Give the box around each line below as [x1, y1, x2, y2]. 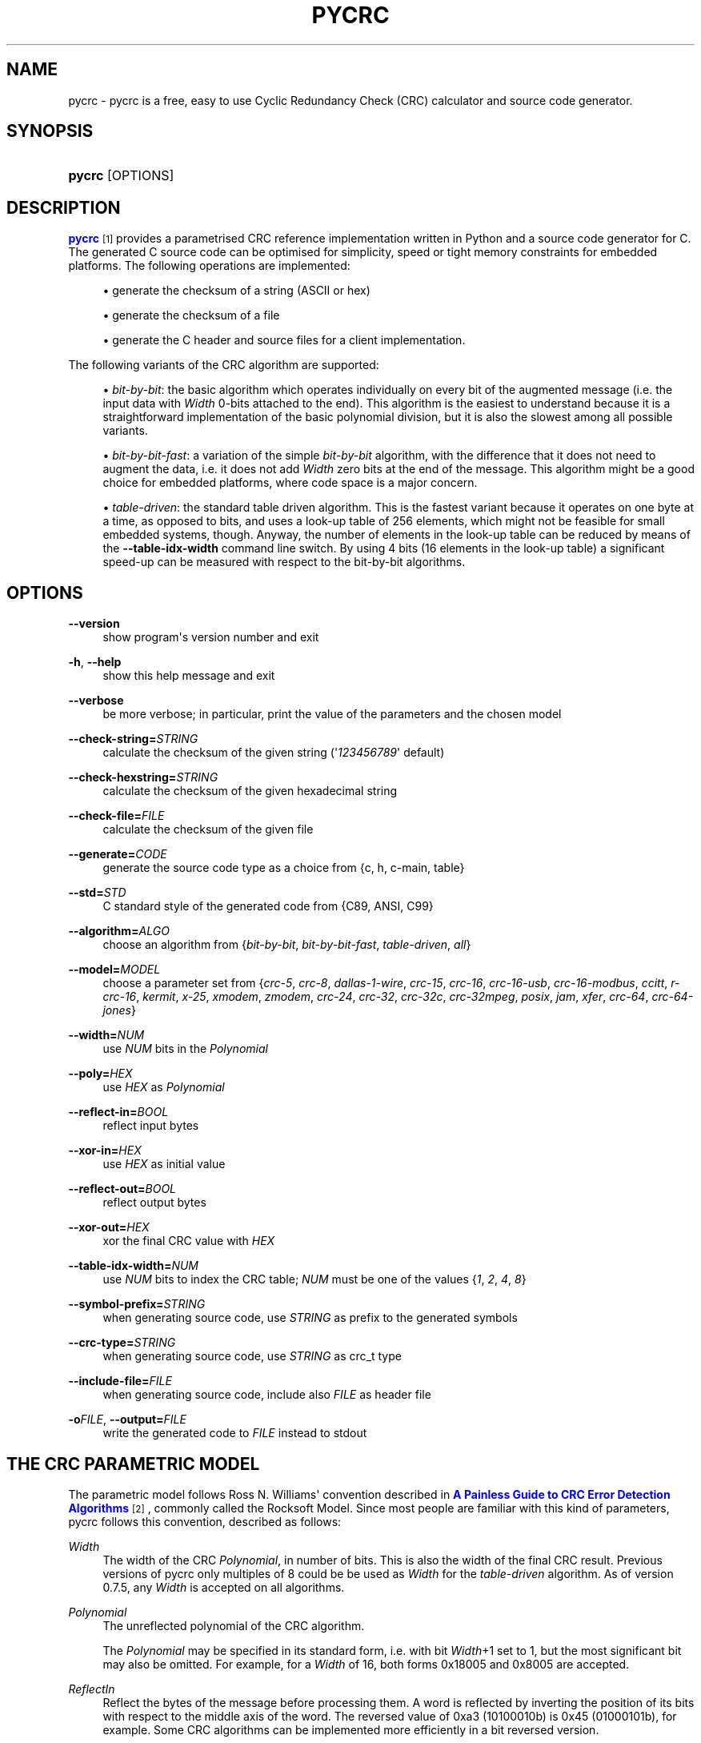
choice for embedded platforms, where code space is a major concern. [102, 476, 478, 490]
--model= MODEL [68, 962, 161, 977]
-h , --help [68, 655, 122, 669]
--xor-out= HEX [68, 1220, 150, 1235]
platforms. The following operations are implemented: [68, 259, 350, 273]
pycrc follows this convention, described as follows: [68, 1514, 342, 1528]
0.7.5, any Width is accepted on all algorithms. [102, 1580, 345, 1594]
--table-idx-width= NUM [68, 1259, 199, 1273]
